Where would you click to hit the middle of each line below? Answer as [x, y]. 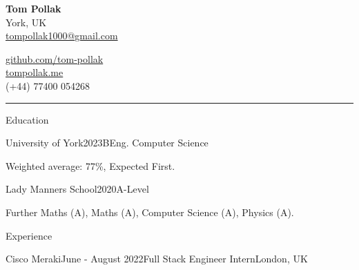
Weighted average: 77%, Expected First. [90, 165]
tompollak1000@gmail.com [62, 36]
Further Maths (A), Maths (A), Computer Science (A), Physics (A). [150, 212]
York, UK [26, 22]
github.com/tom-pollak [55, 58]
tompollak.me [35, 72]
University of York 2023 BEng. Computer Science [107, 143]
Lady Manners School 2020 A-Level [77, 189]
